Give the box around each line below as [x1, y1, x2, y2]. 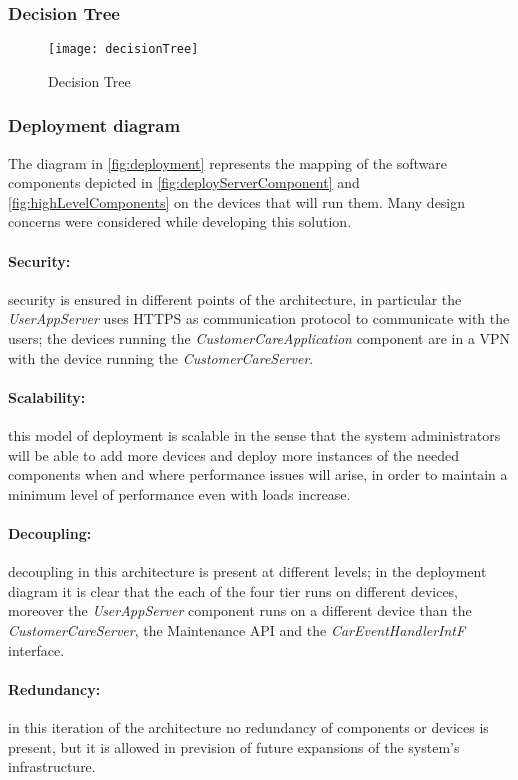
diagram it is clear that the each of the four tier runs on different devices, [8, 580, 459, 601]
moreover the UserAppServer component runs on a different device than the [8, 600, 472, 621]
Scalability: [8, 386, 86, 407]
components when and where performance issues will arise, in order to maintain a [8, 464, 508, 485]
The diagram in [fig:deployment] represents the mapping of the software [8, 152, 448, 173]
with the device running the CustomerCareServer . [8, 347, 314, 368]
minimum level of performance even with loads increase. [8, 483, 351, 504]
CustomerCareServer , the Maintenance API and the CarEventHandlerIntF [8, 619, 466, 640]
